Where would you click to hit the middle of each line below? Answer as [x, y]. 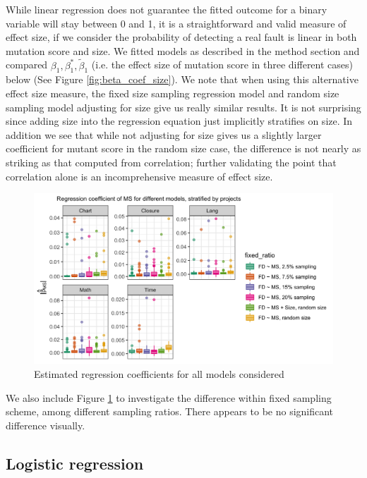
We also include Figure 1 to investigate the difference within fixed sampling [169, 397]
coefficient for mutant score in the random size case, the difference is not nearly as [183, 148]
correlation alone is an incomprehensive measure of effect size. [139, 176]
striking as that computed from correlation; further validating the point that [171, 162]
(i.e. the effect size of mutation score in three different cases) [222, 65]
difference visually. [46, 425]
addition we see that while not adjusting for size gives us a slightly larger [164, 134]
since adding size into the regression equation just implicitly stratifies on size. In [179, 121]
